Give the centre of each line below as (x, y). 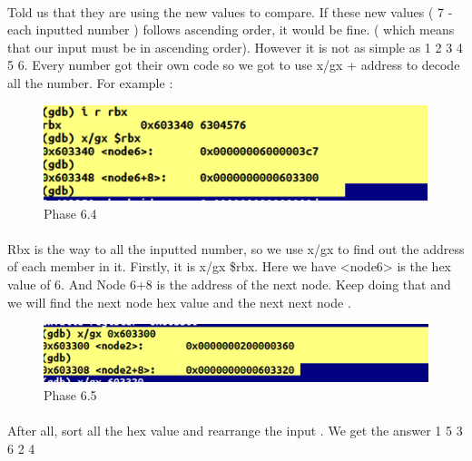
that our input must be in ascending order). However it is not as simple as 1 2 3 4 (235, 47)
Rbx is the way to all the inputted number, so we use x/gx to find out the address (236, 248)
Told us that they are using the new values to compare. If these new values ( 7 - (230, 11)
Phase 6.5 (70, 394)
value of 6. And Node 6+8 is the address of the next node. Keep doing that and (229, 284)
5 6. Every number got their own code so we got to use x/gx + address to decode (234, 65)
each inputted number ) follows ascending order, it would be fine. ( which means (231, 29)
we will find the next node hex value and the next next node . (179, 302)
